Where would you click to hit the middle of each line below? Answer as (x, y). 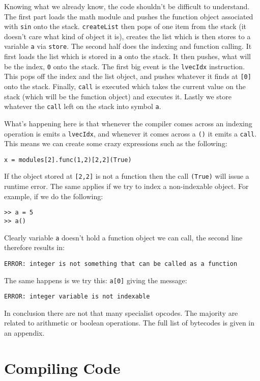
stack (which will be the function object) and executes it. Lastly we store (118, 96)
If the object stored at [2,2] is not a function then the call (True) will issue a (127, 176)
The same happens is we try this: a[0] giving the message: (96, 280)
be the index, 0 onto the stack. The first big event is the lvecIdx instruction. (125, 66)
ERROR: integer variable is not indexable (77, 297)
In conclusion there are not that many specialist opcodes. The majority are (121, 312)
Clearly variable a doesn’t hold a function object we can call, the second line (123, 237)
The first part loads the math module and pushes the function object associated (129, 16)
